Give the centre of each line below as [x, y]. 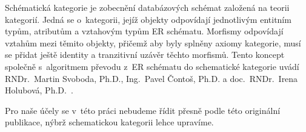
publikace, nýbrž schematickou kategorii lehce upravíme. [109, 122]
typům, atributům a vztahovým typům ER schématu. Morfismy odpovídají [144, 31]
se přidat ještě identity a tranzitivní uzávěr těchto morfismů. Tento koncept [145, 55]
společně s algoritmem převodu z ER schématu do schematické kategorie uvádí [152, 66]
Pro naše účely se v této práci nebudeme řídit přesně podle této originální [143, 110]
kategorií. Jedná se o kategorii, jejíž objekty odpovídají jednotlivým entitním [148, 19]
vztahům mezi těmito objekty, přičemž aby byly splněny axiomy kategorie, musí [153, 42]
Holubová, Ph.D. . [39, 90]
